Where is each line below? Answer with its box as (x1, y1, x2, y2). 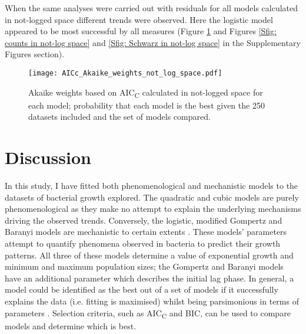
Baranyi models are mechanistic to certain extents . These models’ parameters (5, 225, 287, 238)
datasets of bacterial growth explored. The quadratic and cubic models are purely (5, 191, 299, 203)
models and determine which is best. (5, 319, 137, 332)
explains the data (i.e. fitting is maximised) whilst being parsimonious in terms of (5, 295, 299, 307)
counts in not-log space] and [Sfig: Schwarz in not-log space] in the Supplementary (5, 36, 301, 48)
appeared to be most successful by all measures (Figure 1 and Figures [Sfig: (5, 25, 277, 37)
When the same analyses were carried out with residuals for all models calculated (5, 2, 298, 14)
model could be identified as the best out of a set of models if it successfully (5, 283, 278, 296)
